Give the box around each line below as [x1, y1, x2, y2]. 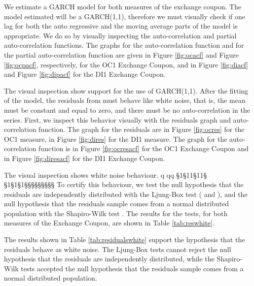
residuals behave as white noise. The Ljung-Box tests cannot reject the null [4, 244, 231, 254]
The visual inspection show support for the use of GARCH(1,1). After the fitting [4, 85, 249, 95]
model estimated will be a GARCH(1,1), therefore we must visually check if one [4, 11, 245, 21]
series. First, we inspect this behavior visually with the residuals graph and [4, 114, 231, 125]
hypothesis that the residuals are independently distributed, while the [4, 254, 215, 264]
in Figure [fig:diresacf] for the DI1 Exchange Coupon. [4, 153, 165, 163]
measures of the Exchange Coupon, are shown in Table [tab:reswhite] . [4, 218, 215, 228]
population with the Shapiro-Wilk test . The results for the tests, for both [4, 208, 228, 218]
